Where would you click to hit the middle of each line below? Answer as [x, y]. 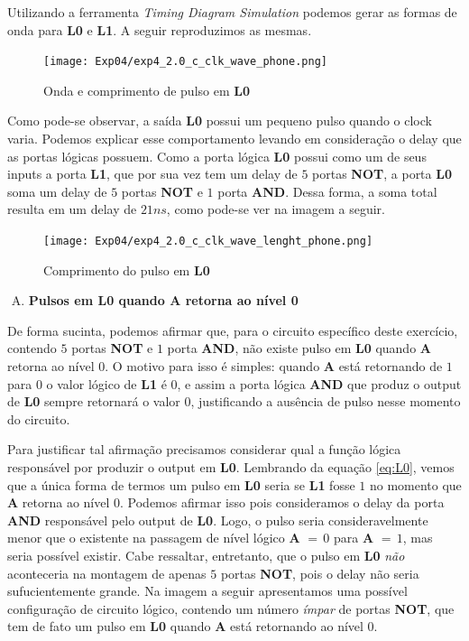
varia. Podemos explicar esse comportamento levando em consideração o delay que [234, 139]
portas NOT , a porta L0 [382, 174]
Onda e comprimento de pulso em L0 [147, 90]
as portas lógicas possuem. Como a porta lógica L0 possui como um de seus [217, 156]
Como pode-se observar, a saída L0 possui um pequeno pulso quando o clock [220, 121]
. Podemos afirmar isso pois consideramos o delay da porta [282, 502]
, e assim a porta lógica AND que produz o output [319, 383]
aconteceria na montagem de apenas [107, 573]
